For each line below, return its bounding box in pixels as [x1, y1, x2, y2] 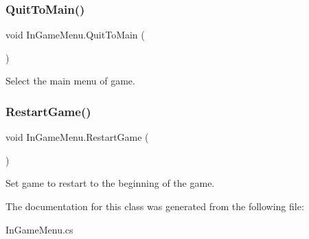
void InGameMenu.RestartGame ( [5, 130, 149, 144]
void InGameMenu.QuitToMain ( [5, 27, 145, 42]
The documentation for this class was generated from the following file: [5, 199, 304, 213]
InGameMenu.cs [5, 222, 73, 236]
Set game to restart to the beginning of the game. [5, 176, 215, 190]
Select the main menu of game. [5, 73, 135, 88]
